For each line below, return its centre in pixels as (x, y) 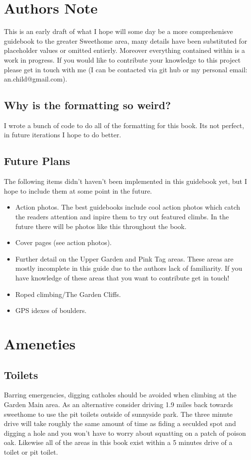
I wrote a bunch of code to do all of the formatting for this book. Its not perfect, (124, 125)
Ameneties (40, 344)
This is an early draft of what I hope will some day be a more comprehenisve (118, 31)
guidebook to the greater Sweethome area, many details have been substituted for (125, 41)
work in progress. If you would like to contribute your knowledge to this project (122, 59)
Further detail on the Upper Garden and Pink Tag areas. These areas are (124, 258)
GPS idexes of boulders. (51, 310)
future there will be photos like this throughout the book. (101, 226)
